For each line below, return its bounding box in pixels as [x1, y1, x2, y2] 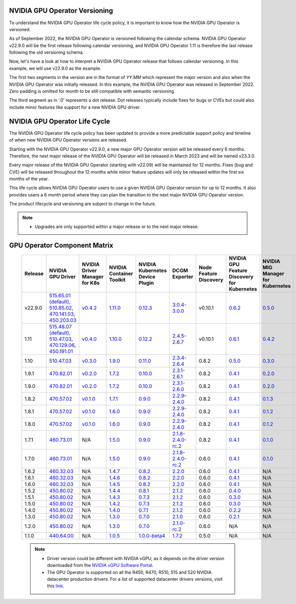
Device [138, 273, 155, 280]
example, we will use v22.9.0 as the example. [9, 65, 101, 71]
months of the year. [9, 176, 49, 182]
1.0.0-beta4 [138, 532, 165, 539]
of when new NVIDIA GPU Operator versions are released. [9, 137, 128, 143]
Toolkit [109, 276, 126, 283]
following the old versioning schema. [9, 49, 84, 55]
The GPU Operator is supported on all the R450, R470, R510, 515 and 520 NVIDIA [47, 569, 212, 575]
